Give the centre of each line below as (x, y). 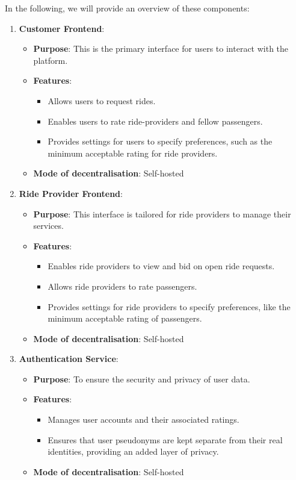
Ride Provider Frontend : (71, 193)
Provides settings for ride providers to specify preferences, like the (169, 306)
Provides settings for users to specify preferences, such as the (160, 141)
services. (48, 226)
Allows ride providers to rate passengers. (122, 286)
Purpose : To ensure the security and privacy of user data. (142, 379)
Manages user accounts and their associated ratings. (143, 419)
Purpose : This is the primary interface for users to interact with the (161, 48)
